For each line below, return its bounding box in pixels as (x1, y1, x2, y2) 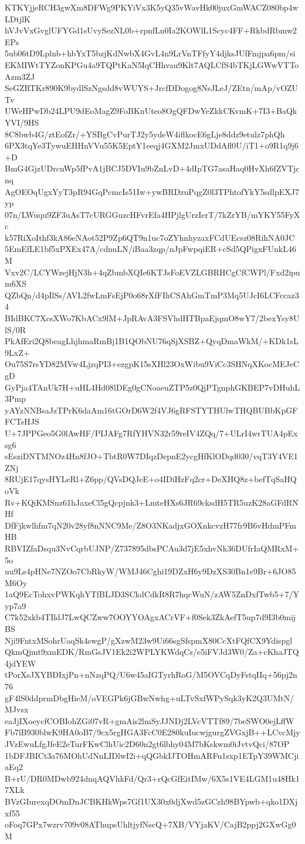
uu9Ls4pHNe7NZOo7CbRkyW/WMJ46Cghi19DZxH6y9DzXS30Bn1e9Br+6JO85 (5, 565, 296, 577)
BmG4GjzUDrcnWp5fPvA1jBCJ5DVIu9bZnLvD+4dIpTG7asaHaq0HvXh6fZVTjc (5, 162, 300, 174)
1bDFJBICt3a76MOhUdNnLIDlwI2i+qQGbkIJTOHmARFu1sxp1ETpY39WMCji (5, 749, 299, 761)
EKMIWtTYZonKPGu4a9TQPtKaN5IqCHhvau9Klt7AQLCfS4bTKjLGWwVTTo (5, 58, 299, 70)
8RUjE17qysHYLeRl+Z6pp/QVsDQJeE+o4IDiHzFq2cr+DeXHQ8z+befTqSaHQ (5, 473, 297, 485)
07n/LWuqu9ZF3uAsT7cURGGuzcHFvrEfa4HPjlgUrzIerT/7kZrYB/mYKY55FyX (5, 208, 300, 220)
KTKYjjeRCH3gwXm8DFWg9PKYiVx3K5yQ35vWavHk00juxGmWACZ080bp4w (5, 1, 299, 13)
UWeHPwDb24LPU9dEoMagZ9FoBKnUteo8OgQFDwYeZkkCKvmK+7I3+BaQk (5, 105, 297, 117)
